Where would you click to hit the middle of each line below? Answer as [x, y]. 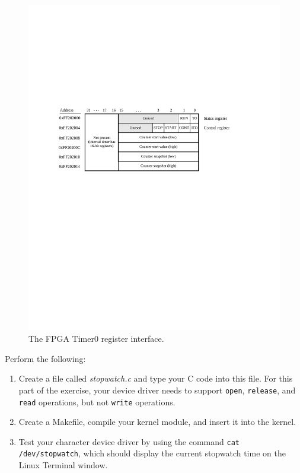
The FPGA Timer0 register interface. [96, 339]
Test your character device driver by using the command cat [129, 441]
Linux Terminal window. [63, 465]
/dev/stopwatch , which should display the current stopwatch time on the [152, 453]
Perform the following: [45, 358]
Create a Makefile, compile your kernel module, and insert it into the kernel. [157, 422]
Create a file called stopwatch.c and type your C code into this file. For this [156, 378]
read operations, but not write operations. [97, 401]
